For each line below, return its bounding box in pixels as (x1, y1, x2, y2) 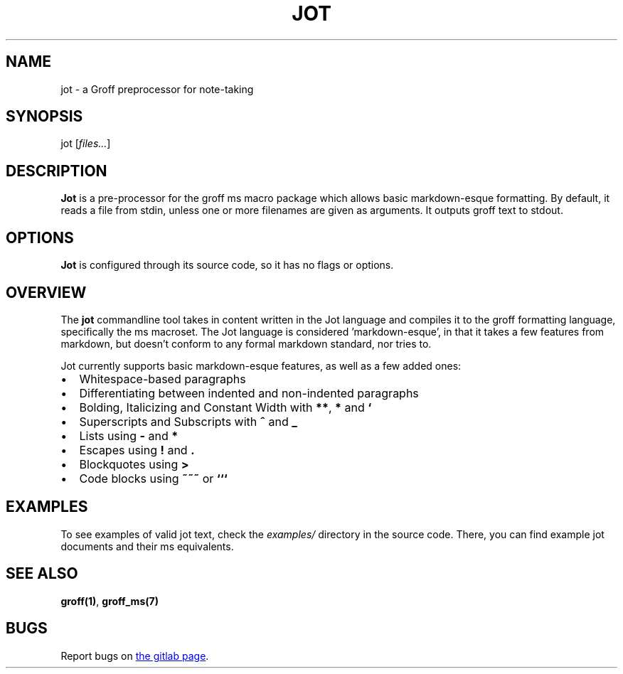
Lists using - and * (79, 428, 179, 443)
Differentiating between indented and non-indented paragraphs (79, 385, 419, 400)
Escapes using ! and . (79, 442, 195, 457)
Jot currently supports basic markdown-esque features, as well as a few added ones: (60, 359, 462, 372)
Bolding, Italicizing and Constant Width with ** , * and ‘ (79, 400, 372, 414)
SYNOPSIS (6, 107, 83, 126)
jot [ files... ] (60, 137, 111, 150)
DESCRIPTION (6, 161, 107, 180)
